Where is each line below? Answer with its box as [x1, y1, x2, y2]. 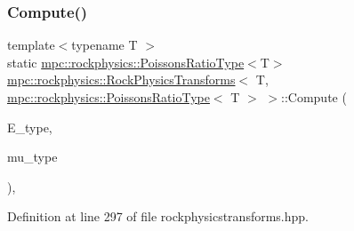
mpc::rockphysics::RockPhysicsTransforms [7, 70, 236, 89]
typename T [71, 36, 138, 54]
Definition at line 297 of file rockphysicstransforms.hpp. [7, 207, 309, 226]
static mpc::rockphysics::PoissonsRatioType [7, 52, 245, 71]
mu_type [7, 147, 58, 166]
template [7, 36, 55, 54]
